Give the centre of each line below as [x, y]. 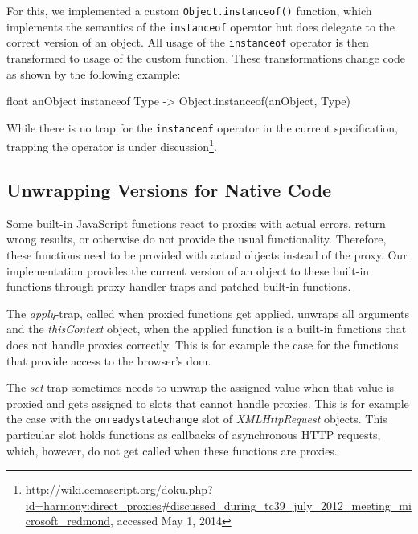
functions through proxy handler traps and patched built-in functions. [179, 286]
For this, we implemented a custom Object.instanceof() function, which [189, 10]
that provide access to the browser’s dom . [109, 360]
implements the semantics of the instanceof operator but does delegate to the [201, 26]
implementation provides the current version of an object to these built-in [188, 270]
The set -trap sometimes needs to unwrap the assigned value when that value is [201, 387]
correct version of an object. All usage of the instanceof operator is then [188, 42]
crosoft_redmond [68, 521]
